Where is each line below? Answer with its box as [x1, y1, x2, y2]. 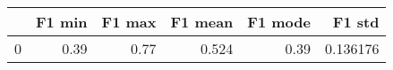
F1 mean [170, 12, 234, 32]
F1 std [332, 12, 380, 32]
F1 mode [247, 12, 311, 32]
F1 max [101, 12, 157, 32]
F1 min [36, 12, 88, 32]
